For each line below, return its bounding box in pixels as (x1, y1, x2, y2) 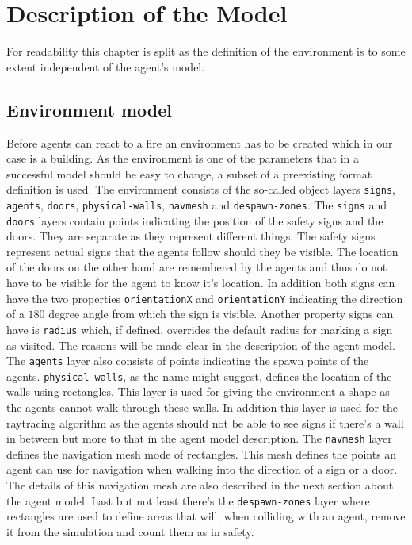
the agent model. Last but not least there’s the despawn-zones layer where (6, 492, 370, 509)
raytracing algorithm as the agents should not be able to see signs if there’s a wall (6, 414, 404, 431)
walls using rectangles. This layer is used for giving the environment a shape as (6, 383, 390, 400)
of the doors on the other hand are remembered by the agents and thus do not (6, 259, 387, 275)
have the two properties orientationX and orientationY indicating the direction (6, 290, 403, 306)
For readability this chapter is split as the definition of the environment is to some (6, 43, 406, 59)
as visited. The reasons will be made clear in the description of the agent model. (6, 336, 395, 353)
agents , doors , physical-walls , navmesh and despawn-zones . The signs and (6, 196, 387, 213)
